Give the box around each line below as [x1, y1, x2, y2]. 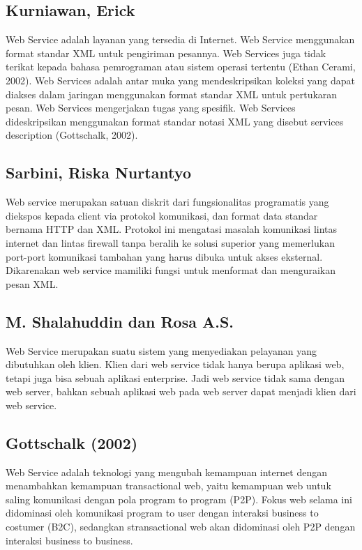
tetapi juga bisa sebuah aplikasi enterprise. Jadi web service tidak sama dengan [6, 370, 345, 385]
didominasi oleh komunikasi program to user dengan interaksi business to [6, 505, 319, 520]
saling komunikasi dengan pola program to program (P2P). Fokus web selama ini [6, 491, 352, 506]
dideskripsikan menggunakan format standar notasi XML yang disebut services [6, 114, 344, 128]
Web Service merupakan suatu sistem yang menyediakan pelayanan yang [6, 343, 317, 358]
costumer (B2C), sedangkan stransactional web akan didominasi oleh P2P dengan [6, 519, 356, 534]
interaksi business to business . [6, 533, 133, 547]
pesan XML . [6, 276, 59, 291]
